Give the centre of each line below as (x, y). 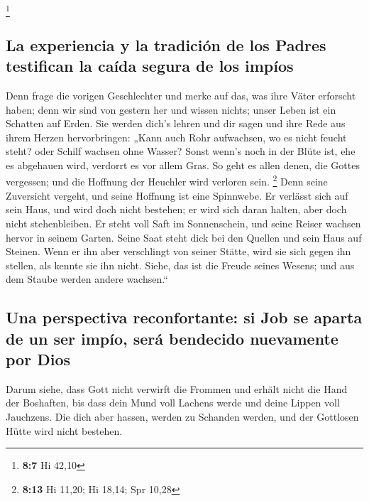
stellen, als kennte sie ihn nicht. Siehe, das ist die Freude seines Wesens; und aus (180, 265)
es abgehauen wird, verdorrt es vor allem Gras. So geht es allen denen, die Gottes (183, 165)
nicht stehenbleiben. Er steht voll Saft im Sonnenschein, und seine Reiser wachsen (183, 223)
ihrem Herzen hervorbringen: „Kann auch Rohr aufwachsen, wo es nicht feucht (176, 137)
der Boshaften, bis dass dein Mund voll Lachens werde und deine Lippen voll (173, 403)
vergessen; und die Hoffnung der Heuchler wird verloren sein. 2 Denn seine (167, 181)
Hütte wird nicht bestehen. (64, 430)
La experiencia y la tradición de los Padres (166, 44)
